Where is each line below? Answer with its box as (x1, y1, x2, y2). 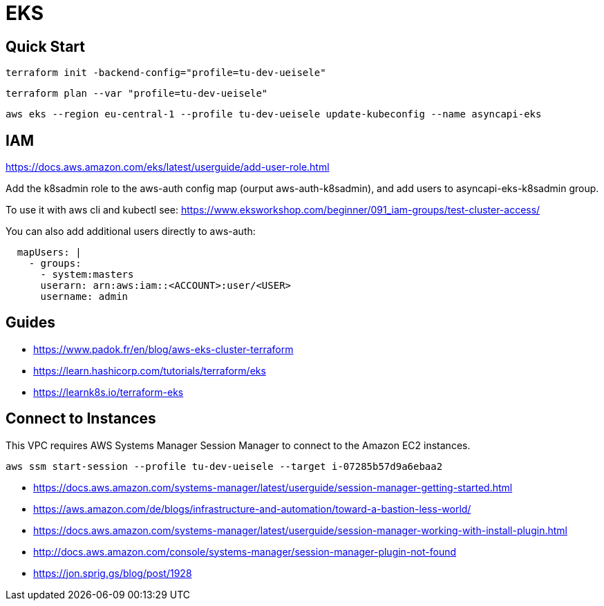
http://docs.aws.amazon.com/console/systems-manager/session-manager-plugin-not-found (33, 545, 457, 558)
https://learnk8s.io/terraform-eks (33, 386, 184, 398)
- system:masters (40, 269, 134, 281)
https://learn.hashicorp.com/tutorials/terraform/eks (33, 364, 266, 377)
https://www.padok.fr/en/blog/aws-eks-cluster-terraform (33, 343, 294, 355)
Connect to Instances (6, 410, 156, 428)
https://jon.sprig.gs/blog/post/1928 (33, 567, 192, 579)
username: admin (40, 291, 129, 303)
